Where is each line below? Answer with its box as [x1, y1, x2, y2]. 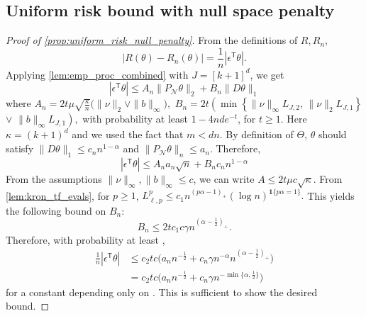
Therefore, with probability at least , [6, 232, 165, 247]
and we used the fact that [72, 127, 184, 142]
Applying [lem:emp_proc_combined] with [6, 67, 189, 81]
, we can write [193, 171, 255, 186]
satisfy [6, 141, 34, 156]
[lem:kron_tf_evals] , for [6, 188, 110, 203]
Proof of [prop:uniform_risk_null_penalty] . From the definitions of [6, 33, 298, 47]
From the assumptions [6, 171, 102, 186]
